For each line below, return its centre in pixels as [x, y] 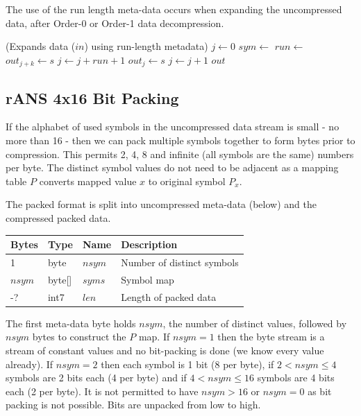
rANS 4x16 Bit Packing [92, 97]
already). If [30, 364]
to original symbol [187, 181]
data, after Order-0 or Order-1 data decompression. [115, 23]
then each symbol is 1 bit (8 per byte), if [187, 364]
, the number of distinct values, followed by [255, 323]
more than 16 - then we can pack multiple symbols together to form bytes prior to [180, 140]
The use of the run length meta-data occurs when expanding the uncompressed [174, 9]
